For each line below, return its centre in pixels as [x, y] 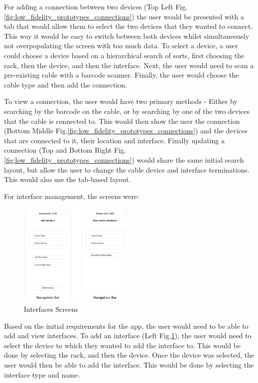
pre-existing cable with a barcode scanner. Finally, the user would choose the [122, 75]
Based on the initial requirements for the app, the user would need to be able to [126, 326]
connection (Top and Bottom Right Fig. [65, 150]
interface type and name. [42, 374]
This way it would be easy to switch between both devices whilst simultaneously [127, 36]
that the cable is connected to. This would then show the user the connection [122, 121]
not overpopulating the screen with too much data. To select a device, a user [121, 46]
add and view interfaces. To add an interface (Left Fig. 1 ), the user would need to [128, 335]
